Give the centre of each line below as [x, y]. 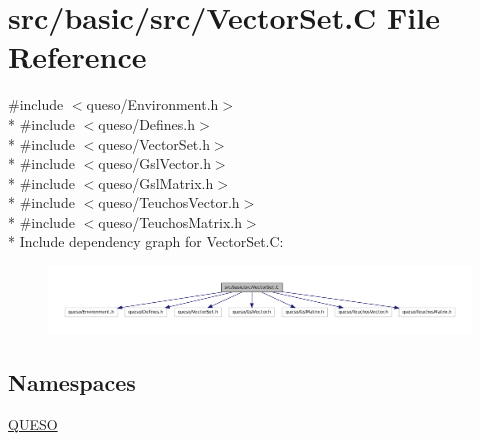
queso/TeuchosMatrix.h [170, 221]
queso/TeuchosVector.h [169, 202]
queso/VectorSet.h [154, 143]
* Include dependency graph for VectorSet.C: [146, 241]
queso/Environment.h [152, 104]
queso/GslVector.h [154, 163]
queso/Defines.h [147, 123]
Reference [77, 56]
